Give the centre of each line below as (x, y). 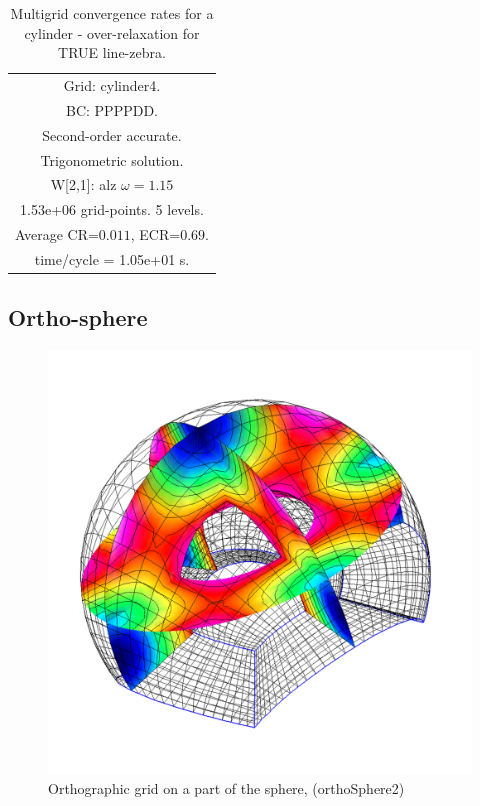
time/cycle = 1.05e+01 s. (112, 258)
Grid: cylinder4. (112, 85)
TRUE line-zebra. (112, 52)
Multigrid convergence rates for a (112, 13)
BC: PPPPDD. (111, 109)
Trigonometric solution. (112, 159)
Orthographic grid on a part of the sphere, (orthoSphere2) (226, 787)
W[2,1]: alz (83, 184)
